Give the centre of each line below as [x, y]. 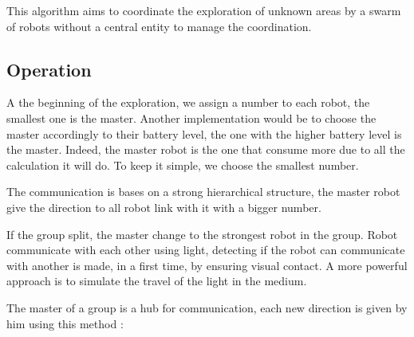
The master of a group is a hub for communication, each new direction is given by [207, 307]
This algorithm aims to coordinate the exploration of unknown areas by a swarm [204, 10]
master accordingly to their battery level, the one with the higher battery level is [204, 133]
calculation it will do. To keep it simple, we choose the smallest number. [183, 165]
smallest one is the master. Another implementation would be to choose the [191, 118]
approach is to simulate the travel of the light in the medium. [157, 281]
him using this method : [65, 323]
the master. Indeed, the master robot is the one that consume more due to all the [206, 149]
